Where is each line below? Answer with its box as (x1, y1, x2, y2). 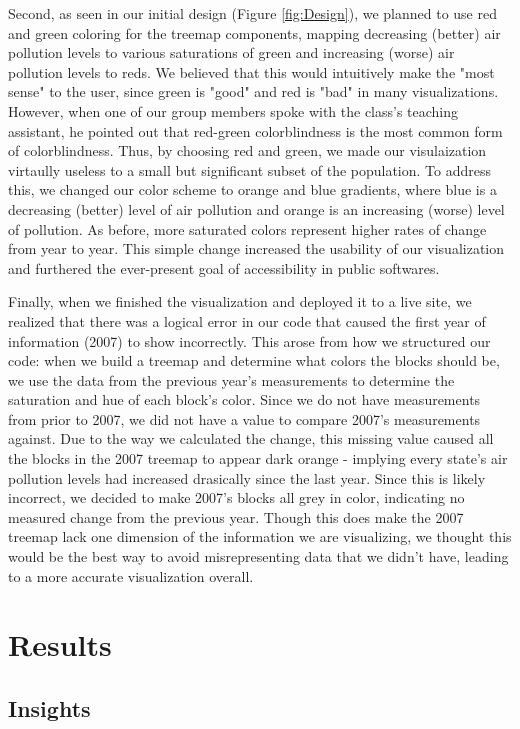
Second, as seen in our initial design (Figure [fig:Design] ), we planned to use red (8, 3, 497, 23)
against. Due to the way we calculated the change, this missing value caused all (8, 428, 494, 449)
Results (8, 624, 112, 665)
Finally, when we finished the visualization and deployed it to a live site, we (8, 291, 472, 312)
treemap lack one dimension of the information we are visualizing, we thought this (8, 526, 512, 547)
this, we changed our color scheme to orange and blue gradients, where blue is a (8, 179, 497, 200)
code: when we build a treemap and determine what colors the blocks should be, (8, 350, 500, 371)
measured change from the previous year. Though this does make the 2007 (8, 506, 464, 527)
